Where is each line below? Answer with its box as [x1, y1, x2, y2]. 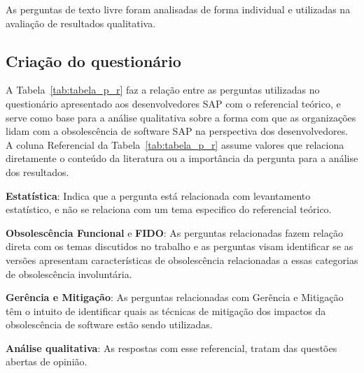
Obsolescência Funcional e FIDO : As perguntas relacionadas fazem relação [6, 225, 343, 240]
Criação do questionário [6, 50, 181, 71]
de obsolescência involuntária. [6, 266, 132, 281]
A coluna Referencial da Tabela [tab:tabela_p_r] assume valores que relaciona [6, 137, 344, 152]
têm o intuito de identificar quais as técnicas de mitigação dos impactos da [6, 303, 326, 318]
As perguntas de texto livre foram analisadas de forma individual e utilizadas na [6, 2, 351, 16]
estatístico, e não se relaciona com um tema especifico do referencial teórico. [6, 202, 332, 217]
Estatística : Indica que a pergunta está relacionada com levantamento [6, 188, 311, 203]
